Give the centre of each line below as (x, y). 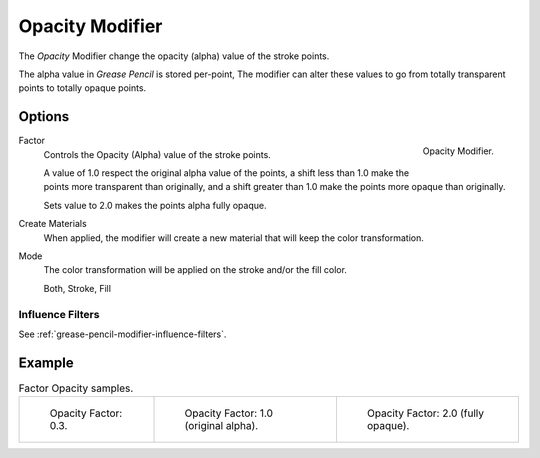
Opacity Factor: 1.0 (229, 413)
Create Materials (52, 224)
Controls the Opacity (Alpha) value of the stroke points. (157, 154)
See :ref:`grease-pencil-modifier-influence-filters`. (122, 334)
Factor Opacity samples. (76, 388)
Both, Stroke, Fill (77, 288)
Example (46, 362)
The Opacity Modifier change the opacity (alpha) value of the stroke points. (174, 56)
